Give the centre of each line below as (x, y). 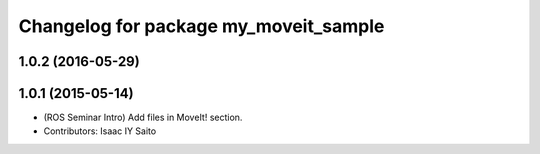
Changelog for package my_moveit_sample (201, 26)
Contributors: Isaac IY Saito (100, 131)
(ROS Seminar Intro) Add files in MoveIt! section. (143, 117)
